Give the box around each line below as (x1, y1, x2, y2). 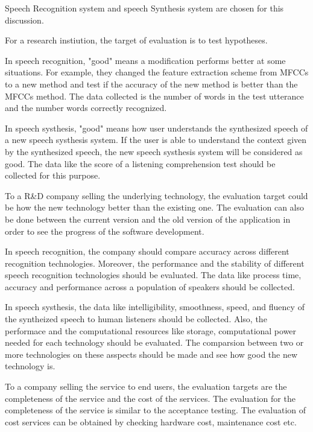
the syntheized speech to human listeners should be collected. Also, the (5, 313, 267, 325)
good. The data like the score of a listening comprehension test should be (5, 157, 276, 170)
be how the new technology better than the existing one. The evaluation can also (5, 201, 305, 214)
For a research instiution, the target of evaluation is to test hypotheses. (5, 34, 268, 46)
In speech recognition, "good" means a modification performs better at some (5, 54, 286, 66)
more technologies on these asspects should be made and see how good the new (5, 348, 298, 360)
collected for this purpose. (5, 169, 101, 182)
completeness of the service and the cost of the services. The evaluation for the (5, 392, 296, 404)
